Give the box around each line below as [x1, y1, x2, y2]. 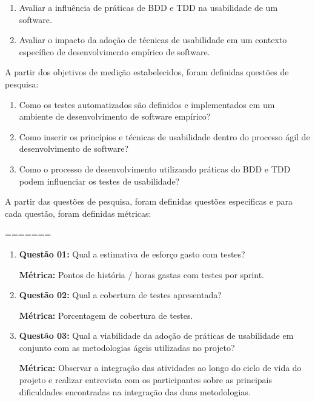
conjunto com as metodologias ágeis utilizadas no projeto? [19, 341, 235, 353]
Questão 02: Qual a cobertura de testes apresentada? [19, 288, 222, 301]
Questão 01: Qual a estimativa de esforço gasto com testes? [19, 247, 245, 260]
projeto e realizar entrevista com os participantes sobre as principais [19, 373, 273, 386]
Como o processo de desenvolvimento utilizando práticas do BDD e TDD [19, 162, 291, 175]
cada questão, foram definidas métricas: [5, 206, 151, 219]
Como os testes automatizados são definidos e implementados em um [19, 98, 275, 111]
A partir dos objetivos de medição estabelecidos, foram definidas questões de [5, 66, 289, 78]
